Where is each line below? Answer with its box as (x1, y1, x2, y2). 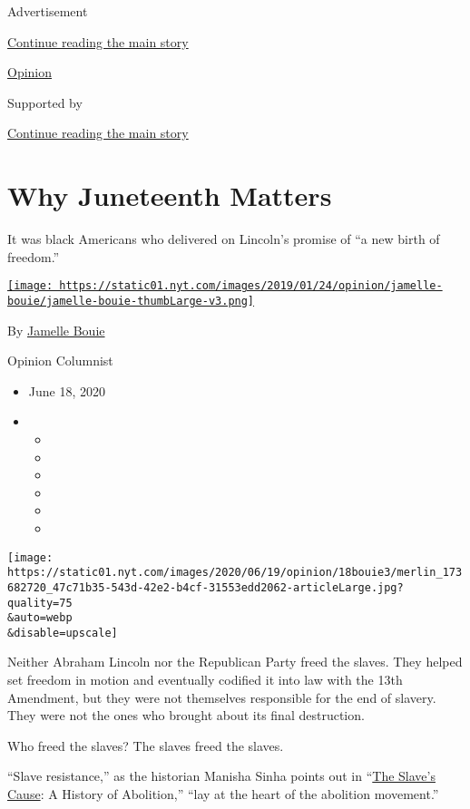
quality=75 (7, 596, 73, 609)
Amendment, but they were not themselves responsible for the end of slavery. (7, 687, 436, 707)
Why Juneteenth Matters (7, 177, 332, 214)
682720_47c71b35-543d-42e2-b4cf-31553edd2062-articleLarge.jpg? (7, 580, 404, 594)
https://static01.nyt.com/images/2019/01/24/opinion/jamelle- (59, 279, 443, 293)
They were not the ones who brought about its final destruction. (7, 706, 365, 725)
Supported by (7, 93, 83, 112)
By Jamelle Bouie (7, 320, 105, 339)
